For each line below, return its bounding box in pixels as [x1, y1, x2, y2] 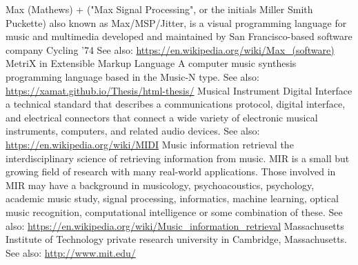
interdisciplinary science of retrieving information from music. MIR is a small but [6, 150, 350, 165]
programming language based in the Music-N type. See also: [6, 69, 259, 84]
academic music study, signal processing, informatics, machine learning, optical [6, 191, 339, 206]
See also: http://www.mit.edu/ [6, 245, 136, 259]
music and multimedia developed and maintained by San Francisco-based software [6, 29, 352, 43]
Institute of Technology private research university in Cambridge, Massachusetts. [6, 232, 348, 246]
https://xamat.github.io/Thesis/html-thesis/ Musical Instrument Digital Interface [6, 83, 352, 97]
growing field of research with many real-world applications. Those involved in [6, 164, 336, 179]
